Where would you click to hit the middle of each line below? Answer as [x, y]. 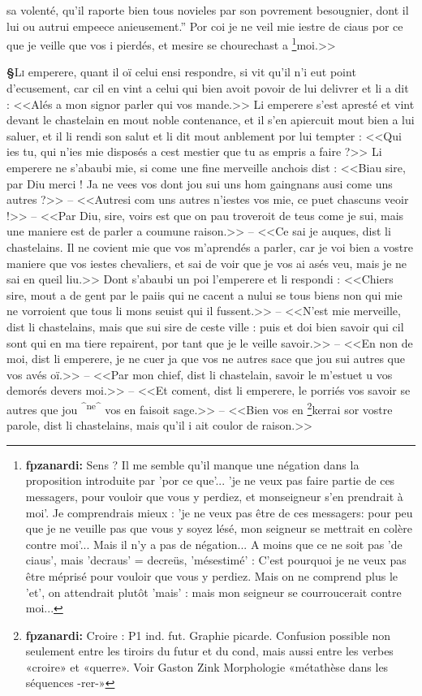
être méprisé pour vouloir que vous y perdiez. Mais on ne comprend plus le [212, 575]
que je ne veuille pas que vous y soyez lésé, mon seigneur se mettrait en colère [219, 528]
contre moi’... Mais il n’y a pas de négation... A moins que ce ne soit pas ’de [214, 544]
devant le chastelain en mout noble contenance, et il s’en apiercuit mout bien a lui [211, 120]
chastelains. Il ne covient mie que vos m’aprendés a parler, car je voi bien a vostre [210, 246]
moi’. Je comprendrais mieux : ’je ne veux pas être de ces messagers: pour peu [219, 512]
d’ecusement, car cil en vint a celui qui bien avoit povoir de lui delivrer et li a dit [208, 88]
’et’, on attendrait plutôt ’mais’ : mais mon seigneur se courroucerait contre [213, 592]
